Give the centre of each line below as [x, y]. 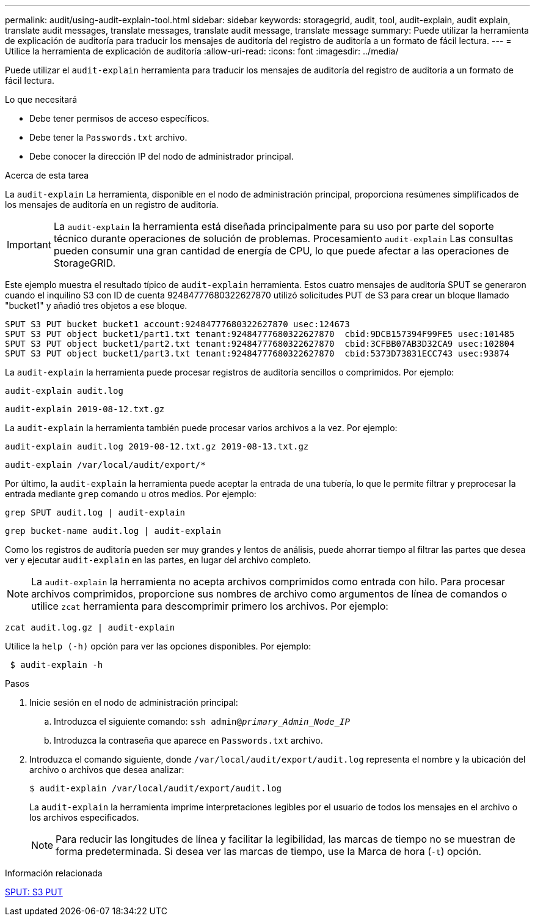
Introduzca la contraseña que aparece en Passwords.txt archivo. [188, 740]
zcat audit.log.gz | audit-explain [90, 627]
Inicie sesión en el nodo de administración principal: [134, 702]
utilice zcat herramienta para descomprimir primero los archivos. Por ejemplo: [210, 606]
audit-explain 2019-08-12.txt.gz [85, 409]
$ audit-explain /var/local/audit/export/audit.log [156, 788]
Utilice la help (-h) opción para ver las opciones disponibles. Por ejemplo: [158, 646]
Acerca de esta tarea [47, 175]
